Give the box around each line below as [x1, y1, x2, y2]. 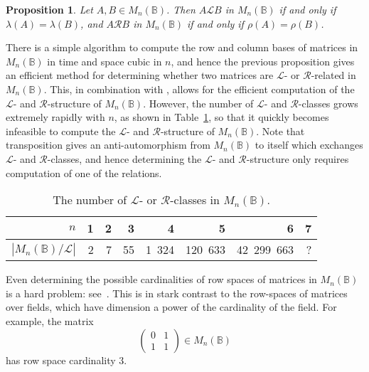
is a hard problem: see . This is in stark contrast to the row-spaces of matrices [6, 285, 348, 300]
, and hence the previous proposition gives [171, 53, 355, 68]
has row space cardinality [6, 352, 116, 367]
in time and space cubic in [47, 53, 162, 68]
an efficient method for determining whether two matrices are [6, 68, 274, 83]
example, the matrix [6, 313, 94, 328]
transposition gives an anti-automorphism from [6, 137, 210, 152]
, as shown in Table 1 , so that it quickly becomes [114, 110, 329, 124]
